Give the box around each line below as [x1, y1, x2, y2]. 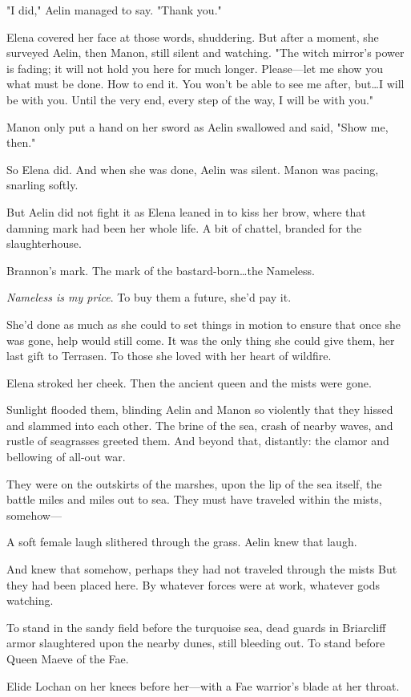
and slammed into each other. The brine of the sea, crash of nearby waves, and [6, 416, 393, 433]
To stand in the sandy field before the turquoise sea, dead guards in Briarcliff [6, 618, 386, 635]
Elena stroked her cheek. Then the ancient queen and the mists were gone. [6, 374, 372, 391]
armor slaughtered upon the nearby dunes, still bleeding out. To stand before [6, 634, 385, 651]
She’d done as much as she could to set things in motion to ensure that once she [6, 315, 401, 332]
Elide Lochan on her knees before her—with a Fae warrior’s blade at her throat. [6, 677, 400, 694]
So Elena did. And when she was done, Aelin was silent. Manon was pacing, [6, 160, 379, 177]
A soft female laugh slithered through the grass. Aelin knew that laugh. [6, 533, 357, 550]
